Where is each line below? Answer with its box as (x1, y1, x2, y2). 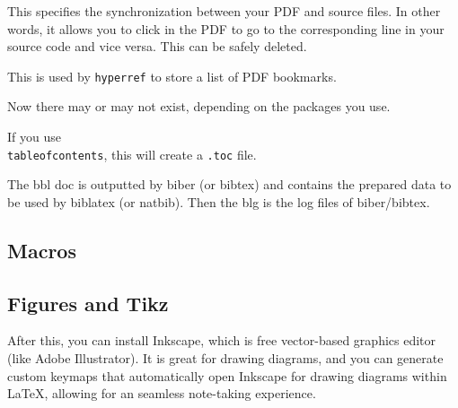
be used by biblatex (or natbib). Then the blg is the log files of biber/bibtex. (7, 192, 430, 211)
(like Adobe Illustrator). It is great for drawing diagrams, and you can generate (7, 349, 444, 368)
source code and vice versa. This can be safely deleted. (7, 37, 307, 56)
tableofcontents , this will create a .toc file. (7, 144, 257, 163)
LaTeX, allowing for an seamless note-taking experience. (7, 384, 316, 403)
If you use (7, 127, 61, 146)
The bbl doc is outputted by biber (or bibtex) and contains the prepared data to (7, 175, 452, 194)
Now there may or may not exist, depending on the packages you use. (7, 97, 391, 116)
